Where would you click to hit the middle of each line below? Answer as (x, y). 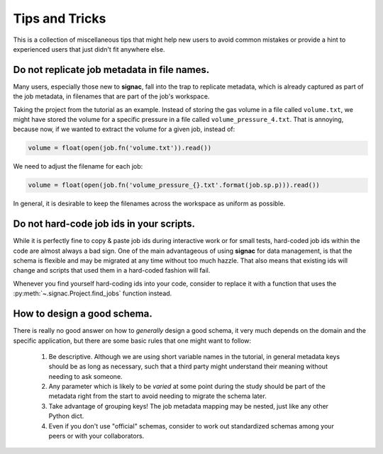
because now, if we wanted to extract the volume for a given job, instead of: (124, 129)
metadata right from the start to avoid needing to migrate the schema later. (158, 396)
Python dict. (66, 416)
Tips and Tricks (60, 18)
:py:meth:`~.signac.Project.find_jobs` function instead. (93, 293)
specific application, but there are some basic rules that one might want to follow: (132, 341)
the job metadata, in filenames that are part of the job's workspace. (111, 96)
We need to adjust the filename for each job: (78, 166)
